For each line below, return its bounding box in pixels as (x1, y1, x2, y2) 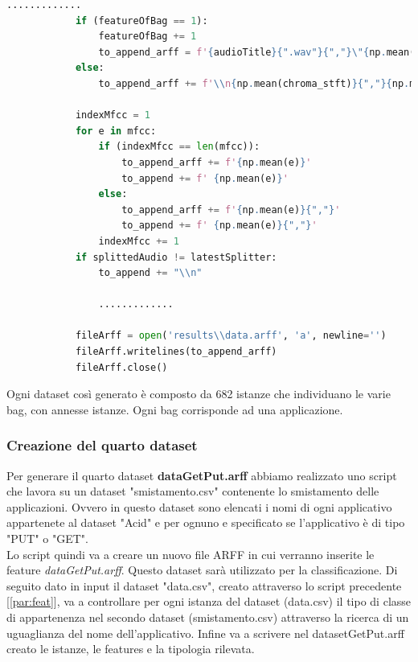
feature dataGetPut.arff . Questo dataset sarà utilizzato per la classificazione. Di (6, 561, 398, 578)
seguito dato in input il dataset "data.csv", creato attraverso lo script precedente (6, 577, 402, 594)
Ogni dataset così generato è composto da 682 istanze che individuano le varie (6, 385, 391, 402)
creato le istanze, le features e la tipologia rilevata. (6, 640, 255, 657)
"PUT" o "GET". (6, 530, 88, 547)
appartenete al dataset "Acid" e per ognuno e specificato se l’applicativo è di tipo (6, 514, 405, 531)
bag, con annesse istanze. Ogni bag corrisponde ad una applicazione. (6, 401, 343, 417)
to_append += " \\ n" (98, 267, 203, 279)
